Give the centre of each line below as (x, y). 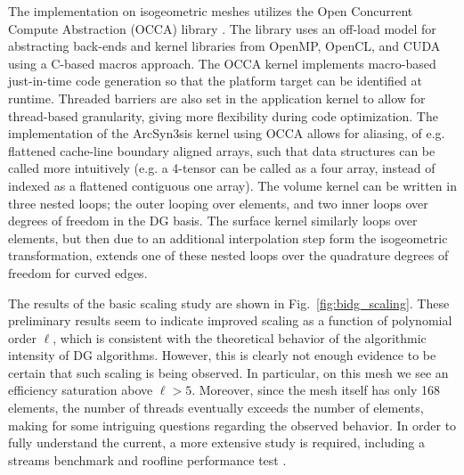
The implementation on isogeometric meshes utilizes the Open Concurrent (211, 11)
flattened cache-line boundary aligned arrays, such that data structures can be (222, 150)
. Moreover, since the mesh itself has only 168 (316, 390)
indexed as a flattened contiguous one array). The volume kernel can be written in (232, 185)
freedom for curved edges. (78, 272)
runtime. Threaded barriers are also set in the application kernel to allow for (217, 98)
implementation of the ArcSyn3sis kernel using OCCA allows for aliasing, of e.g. (227, 133)
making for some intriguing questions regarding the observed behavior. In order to (232, 425)
